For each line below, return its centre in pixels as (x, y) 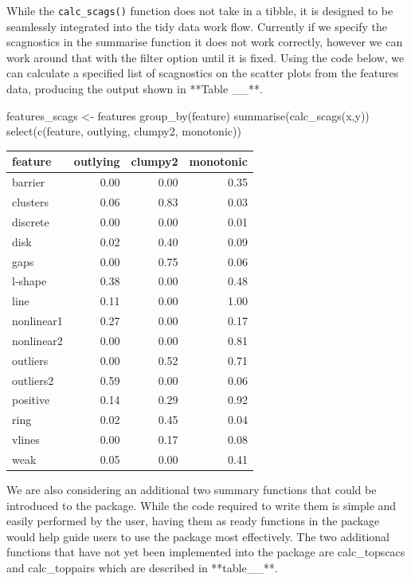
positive (31, 400)
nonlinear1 (37, 321)
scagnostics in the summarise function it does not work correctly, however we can (205, 42)
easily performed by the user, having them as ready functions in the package (193, 521)
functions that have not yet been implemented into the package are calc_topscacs (206, 552)
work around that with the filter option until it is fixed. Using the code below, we (205, 57)
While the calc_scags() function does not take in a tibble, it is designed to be (200, 10)
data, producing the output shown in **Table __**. (135, 89)
